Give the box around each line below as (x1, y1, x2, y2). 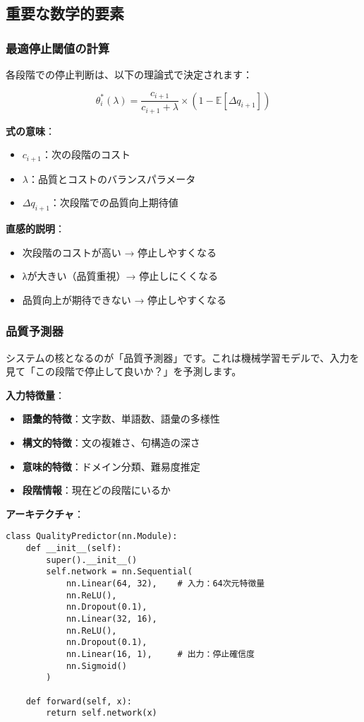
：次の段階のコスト (42, 147, 131, 162)
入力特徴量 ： (6, 387, 65, 402)
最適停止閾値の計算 (6, 39, 110, 57)
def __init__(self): (25, 543, 122, 554)
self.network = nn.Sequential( (46, 567, 193, 577)
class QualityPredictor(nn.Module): (6, 531, 178, 542)
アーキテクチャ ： (6, 506, 85, 521)
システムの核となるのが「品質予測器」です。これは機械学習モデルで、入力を (6, 350, 360, 365)
